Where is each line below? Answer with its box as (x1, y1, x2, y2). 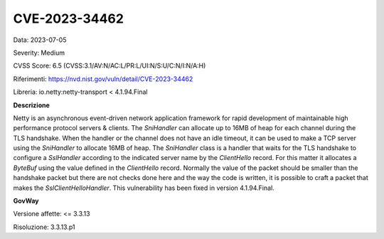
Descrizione (13, 100, 50, 110)
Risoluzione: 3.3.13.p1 (13, 223, 75, 231)
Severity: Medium (13, 48, 65, 57)
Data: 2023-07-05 (13, 36, 67, 44)
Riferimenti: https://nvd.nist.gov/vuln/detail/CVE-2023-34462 (13, 75, 193, 83)
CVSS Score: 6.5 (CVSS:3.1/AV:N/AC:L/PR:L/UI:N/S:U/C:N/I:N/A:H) (13, 61, 206, 70)
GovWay (13, 196, 39, 206)
